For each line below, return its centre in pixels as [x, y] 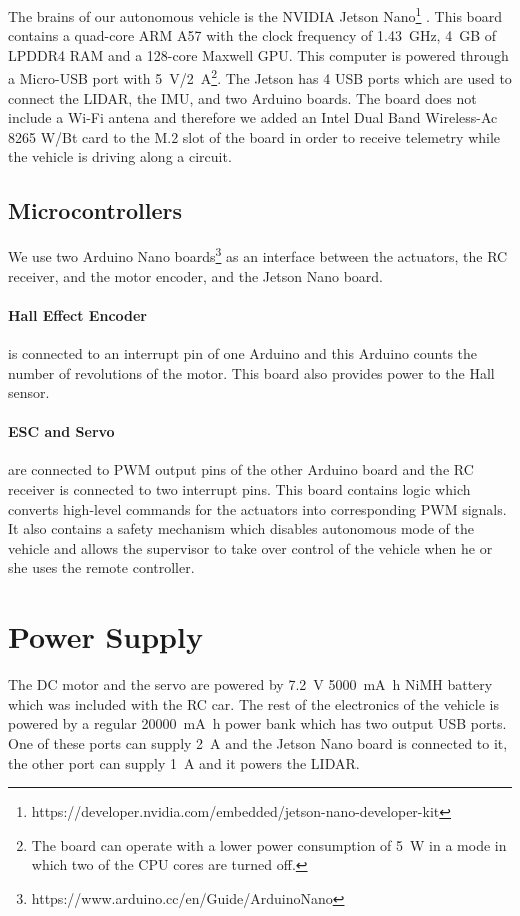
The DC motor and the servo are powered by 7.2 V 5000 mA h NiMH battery [250, 684]
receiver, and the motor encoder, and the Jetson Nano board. [195, 275]
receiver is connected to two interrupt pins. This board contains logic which [239, 489]
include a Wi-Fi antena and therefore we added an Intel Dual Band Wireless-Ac [253, 117]
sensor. [29, 392]
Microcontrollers [95, 210]
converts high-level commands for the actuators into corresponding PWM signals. [257, 508]
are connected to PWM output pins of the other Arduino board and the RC [241, 469]
